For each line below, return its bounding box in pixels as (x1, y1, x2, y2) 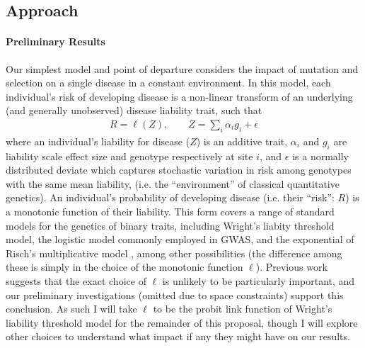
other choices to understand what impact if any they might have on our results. (6, 329, 350, 344)
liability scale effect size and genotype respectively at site (6, 148, 253, 163)
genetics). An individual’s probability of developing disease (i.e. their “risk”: (6, 190, 335, 205)
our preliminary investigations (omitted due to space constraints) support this (6, 287, 344, 302)
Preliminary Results (6, 34, 105, 49)
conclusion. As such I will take (6, 301, 137, 316)
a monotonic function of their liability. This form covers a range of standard (6, 203, 335, 218)
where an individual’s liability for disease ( (6, 133, 190, 148)
